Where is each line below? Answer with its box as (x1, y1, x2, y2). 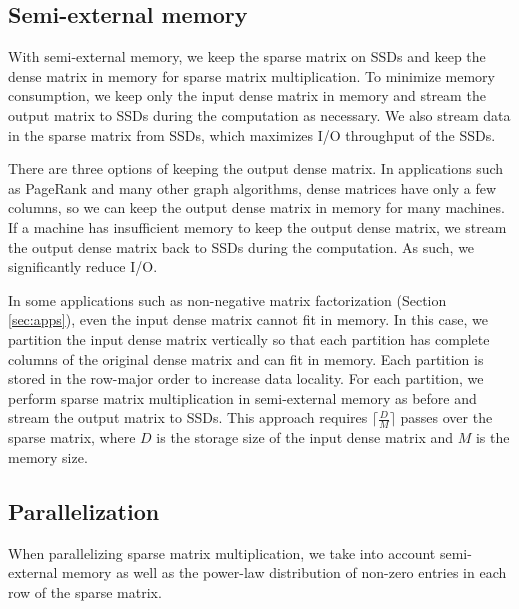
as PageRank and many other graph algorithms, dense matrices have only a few (8, 177, 497, 198)
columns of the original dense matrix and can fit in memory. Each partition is (8, 348, 484, 369)
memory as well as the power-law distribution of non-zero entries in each (62, 562, 507, 583)
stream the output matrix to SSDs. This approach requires (8, 407, 368, 428)
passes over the (400, 407, 493, 428)
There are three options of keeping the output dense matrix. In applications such (8, 158, 504, 179)
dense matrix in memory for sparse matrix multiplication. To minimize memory (8, 65, 495, 86)
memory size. (8, 446, 88, 467)
